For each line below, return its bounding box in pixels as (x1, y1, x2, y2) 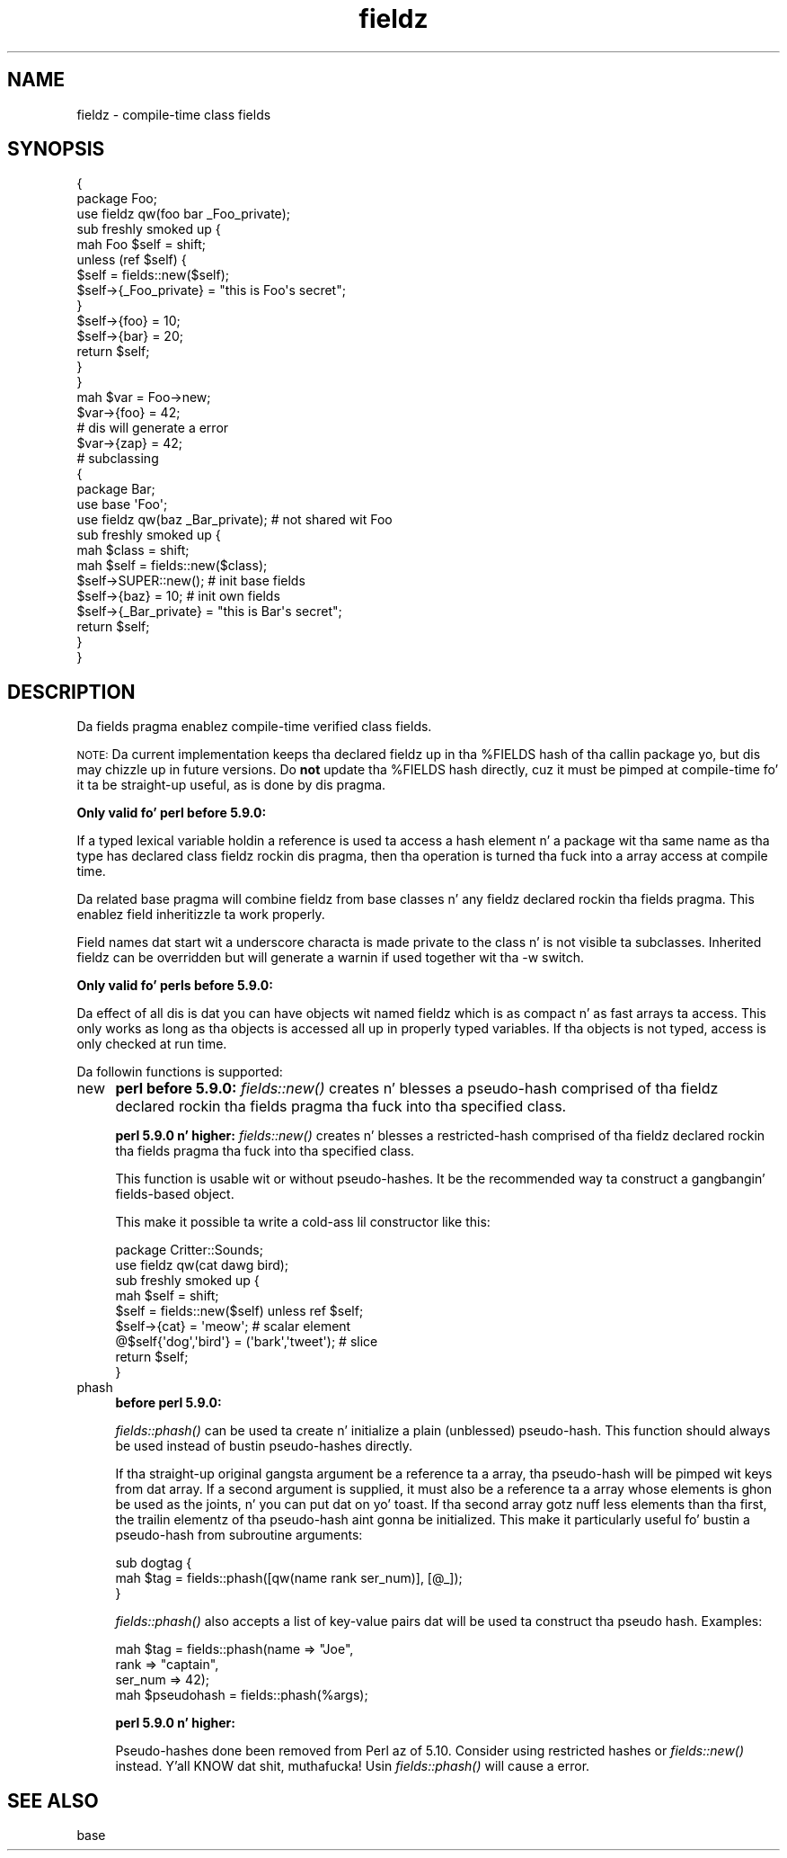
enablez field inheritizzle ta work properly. (76, 907, 325, 923)
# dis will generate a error (76, 420, 229, 436)
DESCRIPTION (7, 680, 136, 703)
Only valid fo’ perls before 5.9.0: (76, 978, 273, 994)
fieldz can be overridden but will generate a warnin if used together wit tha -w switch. (76, 950, 585, 966)
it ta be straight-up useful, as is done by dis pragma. (76, 777, 386, 793)
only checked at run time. (76, 1036, 227, 1052)
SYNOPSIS (7, 138, 105, 161)
